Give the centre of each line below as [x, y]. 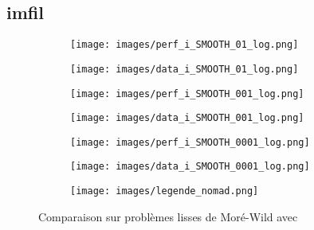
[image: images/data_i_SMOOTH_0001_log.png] [190, 167]
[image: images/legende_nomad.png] [165, 191]
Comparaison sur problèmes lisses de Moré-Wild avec [168, 216]
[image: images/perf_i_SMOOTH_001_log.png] [187, 94]
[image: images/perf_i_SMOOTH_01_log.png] [184, 45]
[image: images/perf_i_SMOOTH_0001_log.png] [190, 142]
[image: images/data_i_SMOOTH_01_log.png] [184, 69]
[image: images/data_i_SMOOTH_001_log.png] [187, 118]
